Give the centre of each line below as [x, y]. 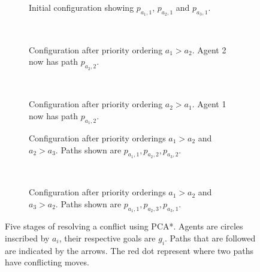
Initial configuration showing [81, 7]
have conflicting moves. [47, 262]
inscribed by [27, 238]
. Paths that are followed [210, 238]
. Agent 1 [209, 104]
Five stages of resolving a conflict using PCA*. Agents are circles [124, 226]
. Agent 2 [209, 49]
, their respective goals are [107, 238]
